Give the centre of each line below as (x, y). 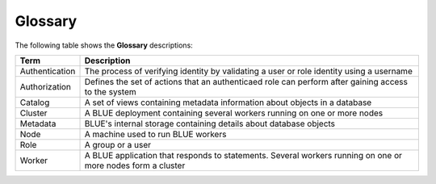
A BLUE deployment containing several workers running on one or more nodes (234, 113)
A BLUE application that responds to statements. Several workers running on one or (243, 155)
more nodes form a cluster (135, 165)
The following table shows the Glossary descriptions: (104, 45)
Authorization (46, 86)
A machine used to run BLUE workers (155, 134)
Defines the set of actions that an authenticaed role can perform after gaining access (246, 82)
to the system (110, 91)
